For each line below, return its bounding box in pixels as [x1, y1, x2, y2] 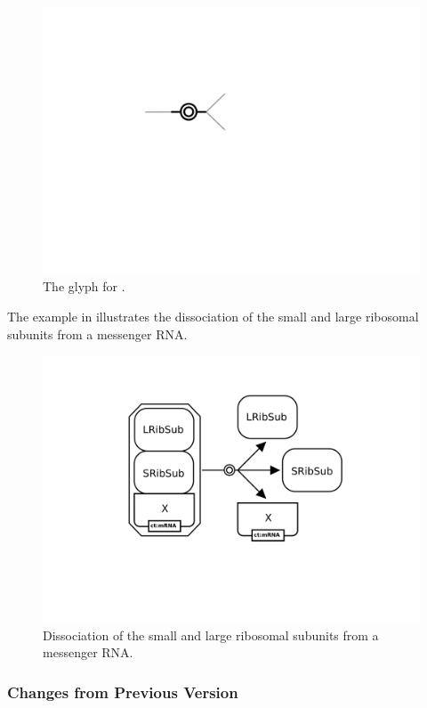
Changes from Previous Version [7, 680, 238, 703]
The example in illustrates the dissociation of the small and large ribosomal [7, 306, 419, 325]
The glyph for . [43, 277, 125, 296]
